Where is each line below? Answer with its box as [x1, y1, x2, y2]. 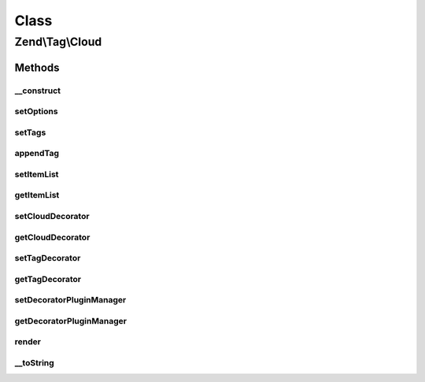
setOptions [14, 106, 58, 117]
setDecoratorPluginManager [14, 295, 127, 306]
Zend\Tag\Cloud [14, 35, 102, 49]
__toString [14, 357, 54, 368]
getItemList [14, 190, 60, 201]
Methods [14, 61, 60, 74]
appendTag [14, 148, 59, 159]
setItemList [14, 169, 59, 180]
